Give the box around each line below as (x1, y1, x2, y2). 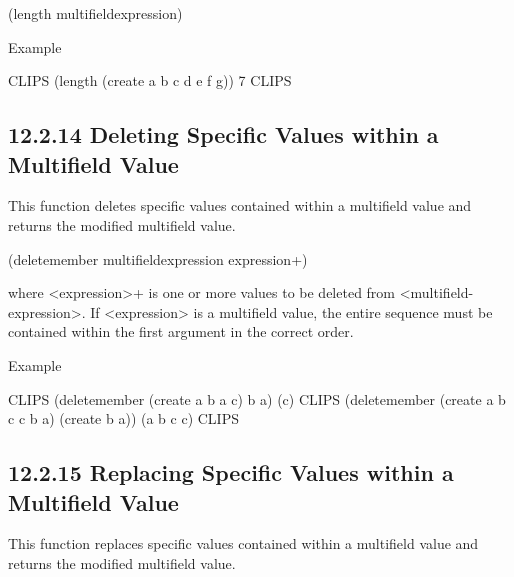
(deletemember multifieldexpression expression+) (8, 248, 308, 269)
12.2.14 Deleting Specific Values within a (8, 119, 439, 150)
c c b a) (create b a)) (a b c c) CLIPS (8, 408, 239, 429)
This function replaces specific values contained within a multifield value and (8, 533, 479, 554)
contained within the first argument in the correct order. (8, 321, 354, 342)
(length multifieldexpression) (8, 3, 183, 23)
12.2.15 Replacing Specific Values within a (8, 457, 454, 488)
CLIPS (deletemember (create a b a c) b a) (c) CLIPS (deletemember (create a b (8, 388, 506, 409)
